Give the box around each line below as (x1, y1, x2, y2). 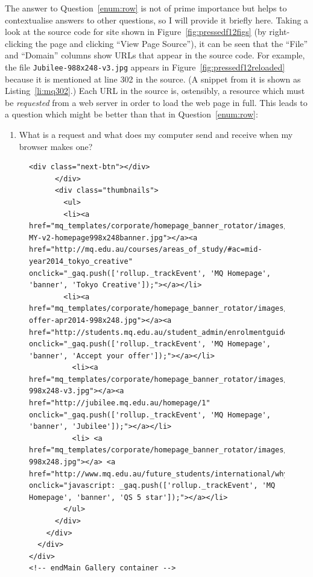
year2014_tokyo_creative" (29, 257, 133, 266)
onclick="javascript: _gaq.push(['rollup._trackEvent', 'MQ (29, 481, 276, 490)
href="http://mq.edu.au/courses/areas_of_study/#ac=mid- (29, 245, 262, 254)
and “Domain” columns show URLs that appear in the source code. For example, (5, 49, 305, 61)
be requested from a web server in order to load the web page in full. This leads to (5, 96, 308, 108)
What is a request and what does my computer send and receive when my (19, 128, 293, 140)
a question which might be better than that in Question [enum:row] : (5, 108, 258, 120)
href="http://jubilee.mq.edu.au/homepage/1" (29, 399, 210, 408)
